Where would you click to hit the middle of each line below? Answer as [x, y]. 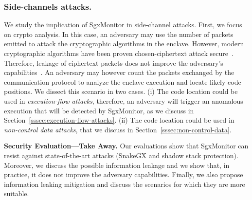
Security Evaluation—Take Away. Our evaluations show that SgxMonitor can [126, 146]
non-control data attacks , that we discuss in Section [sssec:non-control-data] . [118, 129]
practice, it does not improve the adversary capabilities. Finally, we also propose [124, 174]
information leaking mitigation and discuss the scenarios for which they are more [125, 184]
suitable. [17, 193]
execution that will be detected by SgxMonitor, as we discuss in [99, 110]
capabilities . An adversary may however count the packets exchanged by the [119, 72]
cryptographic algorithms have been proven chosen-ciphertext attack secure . [119, 53]
